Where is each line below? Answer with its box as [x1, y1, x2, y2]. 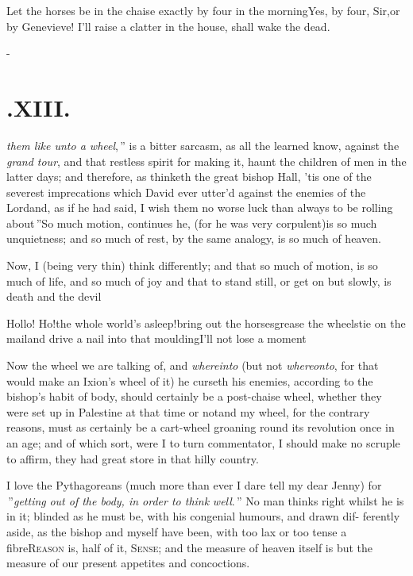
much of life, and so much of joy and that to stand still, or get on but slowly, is [6, 272, 392, 289]
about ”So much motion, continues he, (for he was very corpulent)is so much [6, 214, 377, 231]
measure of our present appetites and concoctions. [6, 555, 250, 571]
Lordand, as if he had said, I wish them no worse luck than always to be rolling [6, 199, 393, 216]
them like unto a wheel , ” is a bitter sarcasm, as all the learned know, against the [6, 136, 399, 153]
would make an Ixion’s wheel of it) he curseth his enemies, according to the [6, 372, 373, 389]
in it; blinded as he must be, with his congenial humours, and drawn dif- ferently [6, 508, 400, 524]
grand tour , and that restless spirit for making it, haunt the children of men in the [6, 152, 407, 169]
